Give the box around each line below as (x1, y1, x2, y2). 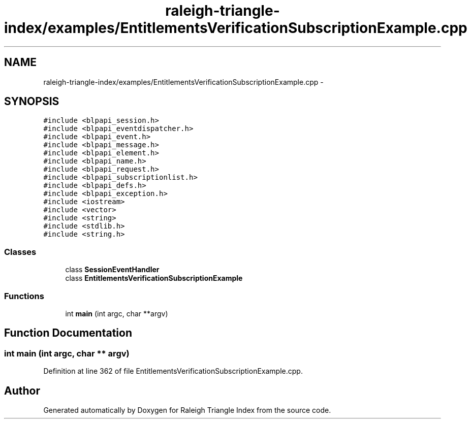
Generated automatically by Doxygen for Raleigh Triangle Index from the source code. (43, 406, 331, 414)
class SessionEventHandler (65, 265, 160, 274)
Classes (4, 246, 37, 257)
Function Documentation (4, 327, 132, 340)
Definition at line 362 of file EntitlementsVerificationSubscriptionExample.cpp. (43, 367, 303, 376)
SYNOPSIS (4, 95, 59, 108)
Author (4, 384, 40, 397)
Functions (4, 290, 44, 301)
